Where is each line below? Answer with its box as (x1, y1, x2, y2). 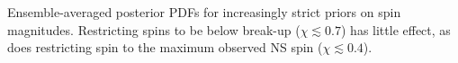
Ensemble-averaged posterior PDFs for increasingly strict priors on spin (7, 3, 401, 21)
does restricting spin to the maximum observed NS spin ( (7, 38, 323, 57)
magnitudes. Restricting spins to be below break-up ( (7, 20, 301, 39)
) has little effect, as (341, 20, 451, 39)
